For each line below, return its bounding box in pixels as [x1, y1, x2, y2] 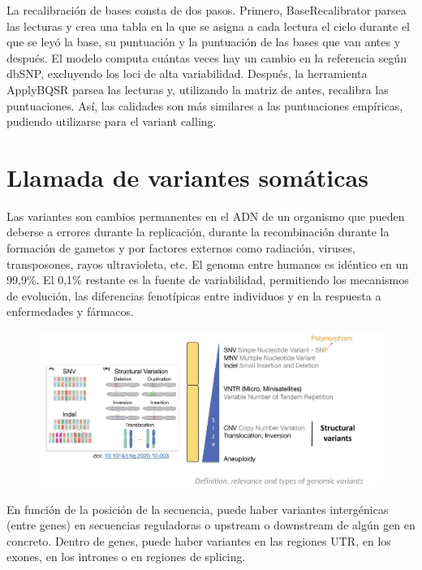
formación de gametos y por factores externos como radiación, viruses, [6, 240, 355, 257]
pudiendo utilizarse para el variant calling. [6, 113, 217, 130]
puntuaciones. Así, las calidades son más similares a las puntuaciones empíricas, [6, 97, 403, 114]
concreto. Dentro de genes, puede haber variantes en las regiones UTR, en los [6, 532, 391, 549]
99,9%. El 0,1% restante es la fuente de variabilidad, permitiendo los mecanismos [6, 271, 409, 288]
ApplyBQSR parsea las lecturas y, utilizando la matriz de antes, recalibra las [6, 80, 389, 97]
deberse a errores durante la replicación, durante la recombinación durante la [6, 223, 390, 240]
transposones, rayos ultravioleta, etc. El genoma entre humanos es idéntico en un [6, 255, 409, 272]
